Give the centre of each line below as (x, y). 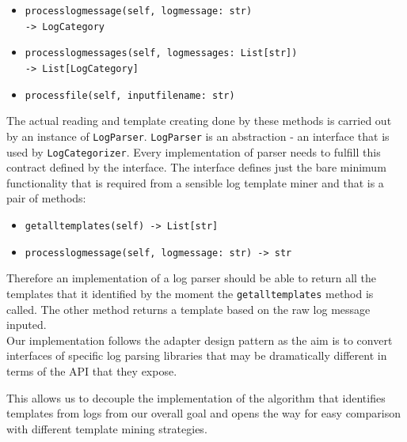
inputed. (27, 325)
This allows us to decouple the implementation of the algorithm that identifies (196, 397)
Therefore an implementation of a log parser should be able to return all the (192, 278)
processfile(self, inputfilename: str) (130, 95)
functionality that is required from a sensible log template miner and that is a (195, 182)
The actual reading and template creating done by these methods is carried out (199, 121)
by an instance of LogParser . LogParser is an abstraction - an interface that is (198, 136)
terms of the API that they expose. (92, 370)
